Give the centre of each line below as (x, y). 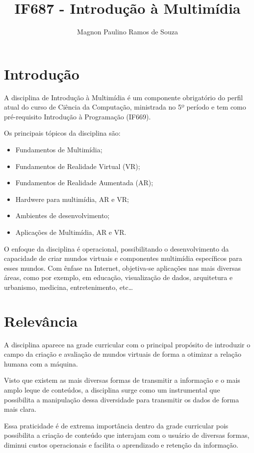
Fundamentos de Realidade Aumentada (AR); (84, 183)
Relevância (41, 321)
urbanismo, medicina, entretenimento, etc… (69, 287)
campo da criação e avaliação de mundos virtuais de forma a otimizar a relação (123, 354)
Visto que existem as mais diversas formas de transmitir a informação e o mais (122, 380)
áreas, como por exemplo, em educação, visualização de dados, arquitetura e (118, 277)
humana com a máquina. (41, 363)
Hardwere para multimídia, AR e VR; (72, 199)
